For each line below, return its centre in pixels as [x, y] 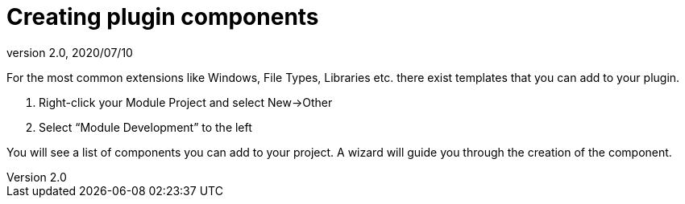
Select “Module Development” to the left [145, 127]
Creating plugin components [163, 17]
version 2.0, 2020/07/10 [70, 52]
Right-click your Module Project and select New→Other [186, 102]
